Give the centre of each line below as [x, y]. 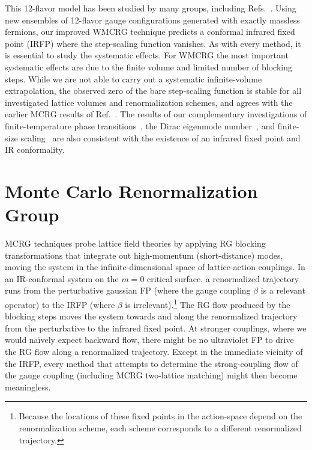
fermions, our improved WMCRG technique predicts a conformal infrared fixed [150, 32]
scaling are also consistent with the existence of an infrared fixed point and [160, 137]
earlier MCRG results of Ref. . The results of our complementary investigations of [156, 114]
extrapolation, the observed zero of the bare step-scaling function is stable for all [153, 91]
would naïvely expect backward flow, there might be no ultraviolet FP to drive [149, 340]
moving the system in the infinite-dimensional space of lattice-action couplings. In [155, 267]
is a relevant [283, 290]
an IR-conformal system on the [62, 278]
